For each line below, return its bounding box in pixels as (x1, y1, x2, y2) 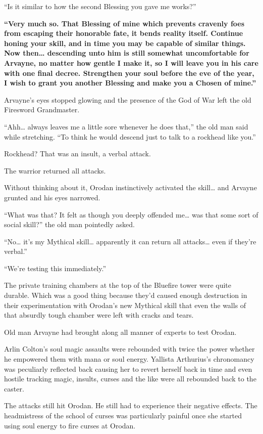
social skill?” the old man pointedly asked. (4, 219, 135, 230)
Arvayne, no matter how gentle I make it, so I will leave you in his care (4, 57, 258, 68)
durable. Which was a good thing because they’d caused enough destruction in (4, 290, 247, 300)
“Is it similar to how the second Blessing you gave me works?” (4, 1, 196, 11)
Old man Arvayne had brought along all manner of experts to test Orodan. (4, 326, 237, 337)
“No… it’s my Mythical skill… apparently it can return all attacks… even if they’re (4, 236, 256, 246)
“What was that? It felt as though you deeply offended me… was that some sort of (4, 209, 258, 220)
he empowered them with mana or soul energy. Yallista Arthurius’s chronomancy (4, 354, 254, 364)
